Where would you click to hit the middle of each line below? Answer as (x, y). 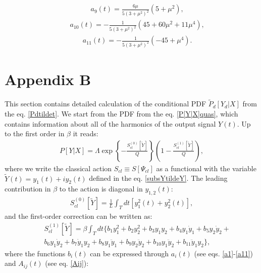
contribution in (28, 189)
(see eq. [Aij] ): (67, 263)
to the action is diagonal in (101, 189)
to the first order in (35, 133)
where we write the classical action (58, 168)
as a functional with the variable (206, 168)
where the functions (35, 253)
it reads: (86, 133)
